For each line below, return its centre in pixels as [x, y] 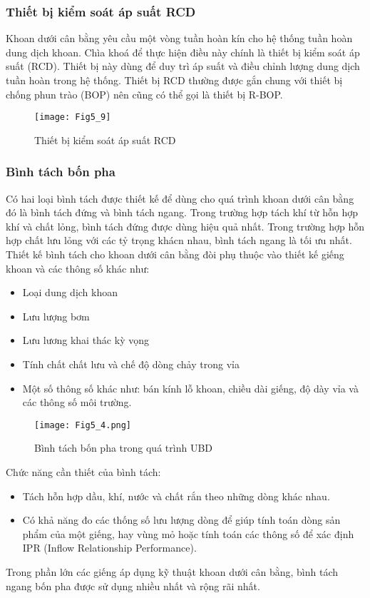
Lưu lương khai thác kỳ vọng [86, 340]
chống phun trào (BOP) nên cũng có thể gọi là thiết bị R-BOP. [144, 94]
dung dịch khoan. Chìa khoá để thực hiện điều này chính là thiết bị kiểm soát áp [183, 52]
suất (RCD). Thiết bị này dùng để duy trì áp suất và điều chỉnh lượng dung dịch [183, 66]
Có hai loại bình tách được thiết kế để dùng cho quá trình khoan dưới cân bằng [180, 198]
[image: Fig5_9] [73, 117]
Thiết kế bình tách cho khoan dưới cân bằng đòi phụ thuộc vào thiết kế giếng [175, 254]
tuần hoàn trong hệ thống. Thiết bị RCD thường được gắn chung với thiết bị [174, 80]
